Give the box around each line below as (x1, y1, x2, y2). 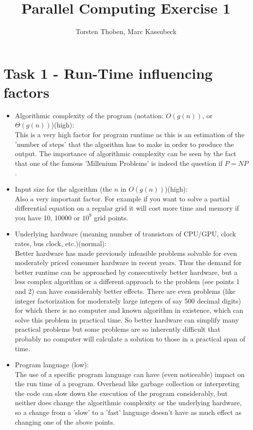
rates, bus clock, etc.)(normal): (15, 238, 107, 248)
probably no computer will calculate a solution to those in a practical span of (15, 333, 246, 343)
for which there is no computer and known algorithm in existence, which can (15, 305, 244, 315)
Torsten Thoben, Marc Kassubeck (75, 26, 177, 36)
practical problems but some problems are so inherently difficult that (15, 324, 220, 334)
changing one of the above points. (15, 416, 115, 427)
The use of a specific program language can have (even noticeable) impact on (15, 369, 245, 379)
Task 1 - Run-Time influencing (3, 63, 213, 83)
